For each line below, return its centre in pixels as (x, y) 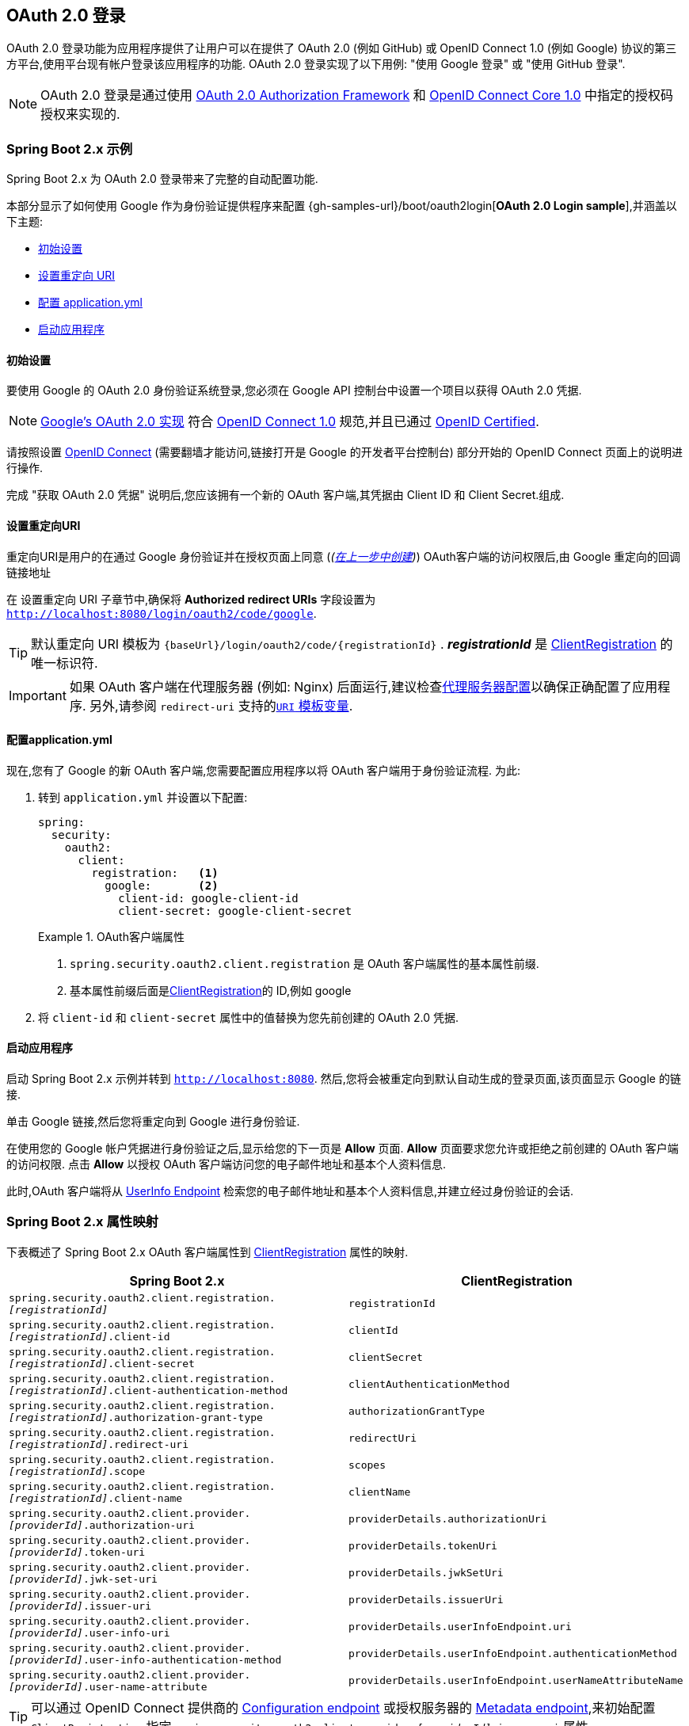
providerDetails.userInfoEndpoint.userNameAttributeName (516, 1681)
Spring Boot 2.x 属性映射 (82, 1222)
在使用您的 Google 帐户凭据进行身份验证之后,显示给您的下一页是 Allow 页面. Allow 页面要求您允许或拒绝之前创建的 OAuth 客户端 (343, 1149)
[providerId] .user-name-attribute (108, 1686)
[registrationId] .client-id (89, 1336)
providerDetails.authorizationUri (448, 1519)
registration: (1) (155, 873)
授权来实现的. (80, 114)
